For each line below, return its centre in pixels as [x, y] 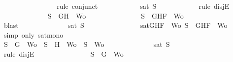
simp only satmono [33, 34]
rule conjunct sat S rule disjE [143, 6]
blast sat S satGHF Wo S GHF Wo [116, 25]
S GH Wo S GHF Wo [116, 15]
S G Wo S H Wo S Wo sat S [87, 44]
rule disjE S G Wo [64, 53]
